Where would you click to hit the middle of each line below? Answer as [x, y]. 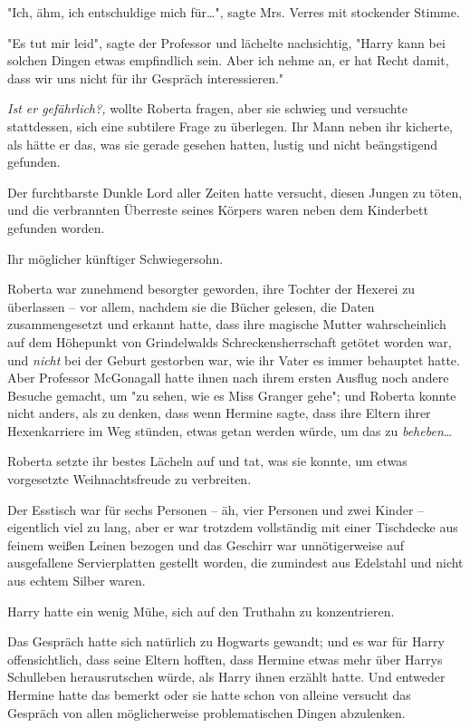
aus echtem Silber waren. [77, 581]
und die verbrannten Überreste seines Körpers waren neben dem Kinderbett [218, 210]
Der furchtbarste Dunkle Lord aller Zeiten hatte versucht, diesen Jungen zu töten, [235, 192]
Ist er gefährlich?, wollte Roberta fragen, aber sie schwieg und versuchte [207, 108]
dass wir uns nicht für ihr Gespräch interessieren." [146, 78]
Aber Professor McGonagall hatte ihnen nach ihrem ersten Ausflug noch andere [228, 378]
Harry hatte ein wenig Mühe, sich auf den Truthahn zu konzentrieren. [201, 611]
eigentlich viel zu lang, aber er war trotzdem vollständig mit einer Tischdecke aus [233, 527]
